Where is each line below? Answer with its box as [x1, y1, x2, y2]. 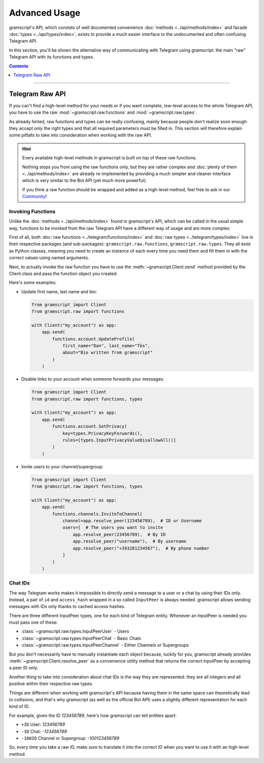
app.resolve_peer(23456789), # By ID [72, 532, 166, 537]
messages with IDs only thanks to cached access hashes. [9, 604, 126, 610]
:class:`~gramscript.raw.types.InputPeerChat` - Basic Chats [21, 635, 141, 641]
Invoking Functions [9, 208, 56, 215]
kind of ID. [9, 704, 30, 710]
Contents [9, 63, 29, 69]
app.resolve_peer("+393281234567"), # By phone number [72, 545, 210, 551]
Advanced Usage [9, 7, 81, 18]
